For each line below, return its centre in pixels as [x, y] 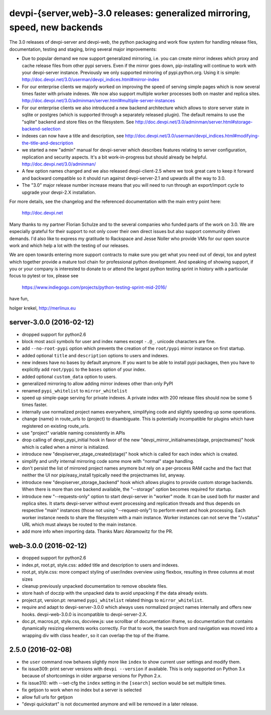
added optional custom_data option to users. [69, 376]
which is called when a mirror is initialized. [65, 447]
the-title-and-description [48, 143]
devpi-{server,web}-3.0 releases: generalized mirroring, [130, 13]
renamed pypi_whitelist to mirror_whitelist [75, 390]
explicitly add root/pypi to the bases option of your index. [84, 369]
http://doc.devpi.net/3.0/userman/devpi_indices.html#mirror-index [91, 80]
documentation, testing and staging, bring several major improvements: [83, 49]
